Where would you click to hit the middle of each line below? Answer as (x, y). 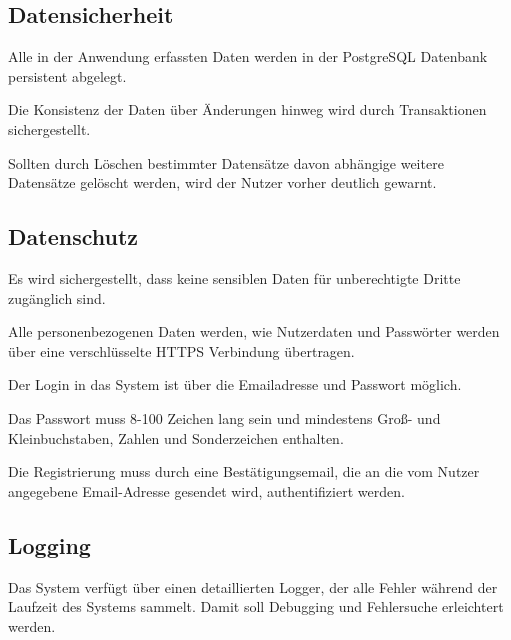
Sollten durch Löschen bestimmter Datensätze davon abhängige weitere (226, 162)
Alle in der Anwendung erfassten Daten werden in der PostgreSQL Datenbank (248, 56)
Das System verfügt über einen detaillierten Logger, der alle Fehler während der (253, 586)
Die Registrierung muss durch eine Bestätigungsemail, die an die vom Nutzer (244, 471)
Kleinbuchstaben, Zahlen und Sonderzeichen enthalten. (176, 437)
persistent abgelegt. (67, 75)
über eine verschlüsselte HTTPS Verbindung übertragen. (181, 350)
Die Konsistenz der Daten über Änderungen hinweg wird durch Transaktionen (247, 109)
